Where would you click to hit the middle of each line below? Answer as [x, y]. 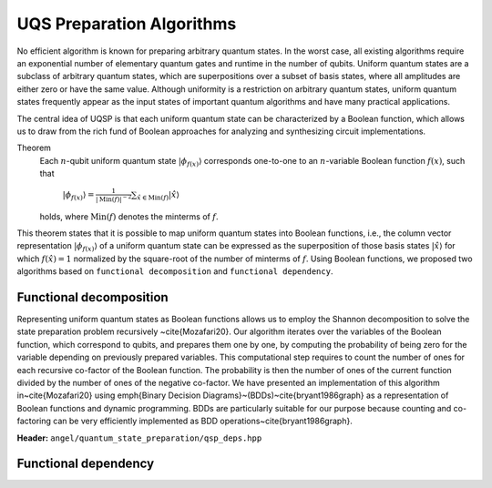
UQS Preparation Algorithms [127, 24]
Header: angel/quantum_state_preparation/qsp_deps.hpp [139, 438]
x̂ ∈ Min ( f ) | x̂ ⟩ [158, 196]
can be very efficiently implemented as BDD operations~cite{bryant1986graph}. [203, 421]
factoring [34, 421]
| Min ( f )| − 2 [114, 198]
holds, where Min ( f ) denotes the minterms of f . [129, 216]
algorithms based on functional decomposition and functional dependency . [175, 271]
